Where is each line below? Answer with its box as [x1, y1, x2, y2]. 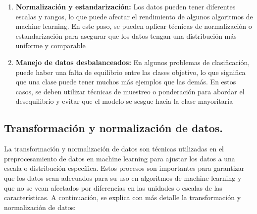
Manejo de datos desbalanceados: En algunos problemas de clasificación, [15, 57, 250, 67]
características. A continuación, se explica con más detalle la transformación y [4, 192, 241, 203]
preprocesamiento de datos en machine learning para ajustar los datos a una [4, 153, 235, 163]
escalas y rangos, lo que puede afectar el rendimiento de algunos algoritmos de [15, 11, 253, 21]
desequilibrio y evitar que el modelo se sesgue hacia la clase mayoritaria [15, 96, 233, 106]
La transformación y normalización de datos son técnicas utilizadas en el [4, 143, 224, 154]
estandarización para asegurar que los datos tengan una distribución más [15, 30, 237, 41]
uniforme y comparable [15, 40, 86, 51]
